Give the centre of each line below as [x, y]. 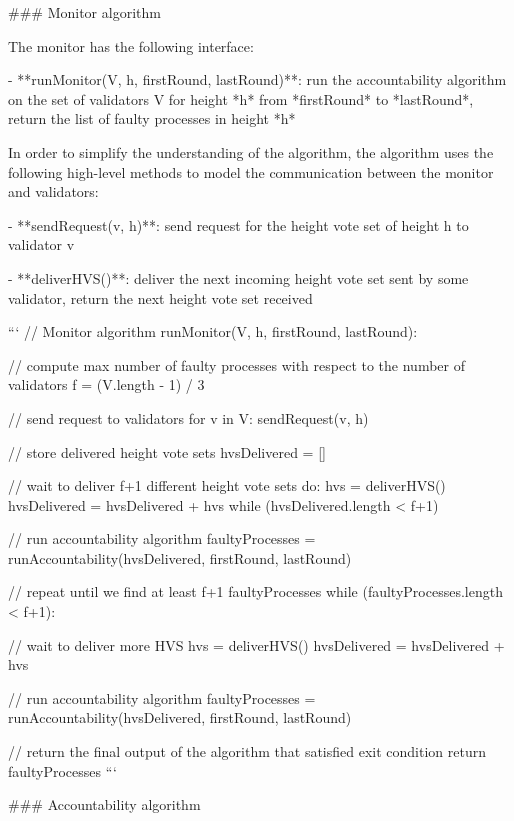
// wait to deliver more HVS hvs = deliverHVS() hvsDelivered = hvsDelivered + [256, 644]
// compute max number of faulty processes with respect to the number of [236, 364]
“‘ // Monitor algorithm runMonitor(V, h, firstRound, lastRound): [213, 331]
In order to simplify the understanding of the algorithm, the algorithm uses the [251, 151]
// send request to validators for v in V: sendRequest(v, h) [188, 417]
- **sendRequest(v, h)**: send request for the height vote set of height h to [238, 224]
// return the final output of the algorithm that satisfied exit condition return [247, 751]
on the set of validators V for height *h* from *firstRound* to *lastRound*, [241, 98]
